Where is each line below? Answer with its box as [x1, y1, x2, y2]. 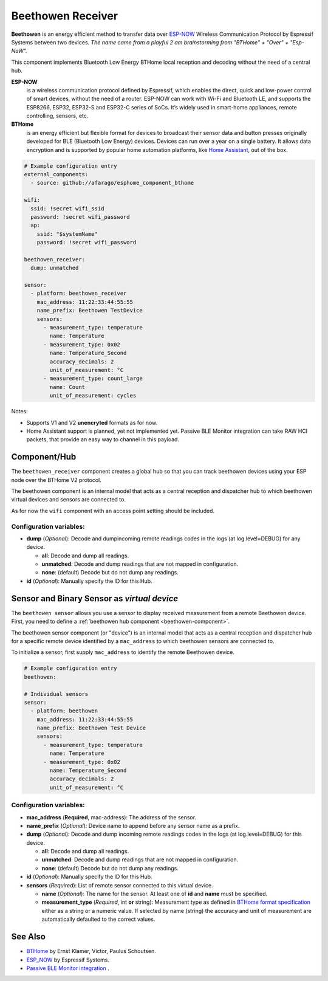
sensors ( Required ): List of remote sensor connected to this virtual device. [26, 881, 214, 889]
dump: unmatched [30, 264, 79, 272]
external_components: [24, 171, 89, 177]
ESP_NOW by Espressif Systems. [26, 956, 109, 963]
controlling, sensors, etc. [26, 112, 89, 120]
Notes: [11, 408, 28, 415]
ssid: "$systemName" [36, 230, 98, 237]
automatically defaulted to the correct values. [41, 915, 155, 923]
